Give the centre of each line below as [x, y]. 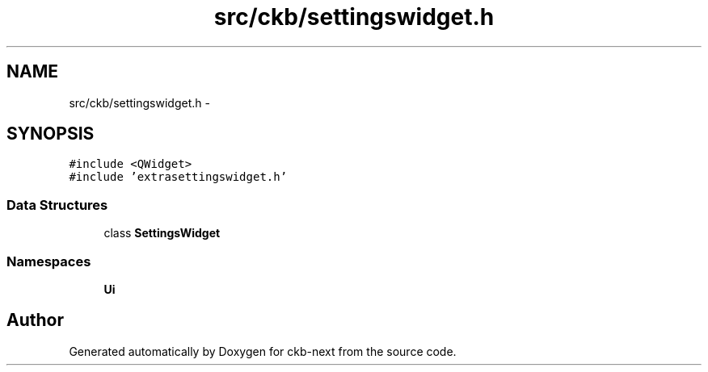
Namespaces [49, 261]
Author [35, 320]
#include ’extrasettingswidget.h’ [178, 177]
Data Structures [57, 205]
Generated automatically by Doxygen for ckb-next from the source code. [263, 351]
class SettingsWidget [162, 233]
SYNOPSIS [51, 134]
